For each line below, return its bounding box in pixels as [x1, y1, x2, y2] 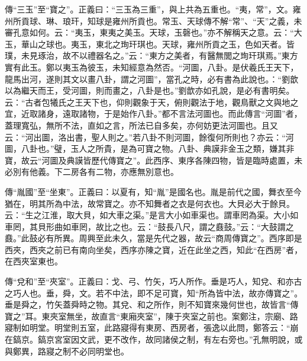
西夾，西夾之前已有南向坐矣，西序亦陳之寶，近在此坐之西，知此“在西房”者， [5, 243, 303, 255]
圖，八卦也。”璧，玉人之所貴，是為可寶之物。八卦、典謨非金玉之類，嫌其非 [5, 142, 295, 155]
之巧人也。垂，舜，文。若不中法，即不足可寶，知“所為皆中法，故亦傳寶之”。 [5, 286, 303, 299]
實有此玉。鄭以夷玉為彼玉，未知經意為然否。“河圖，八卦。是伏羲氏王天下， [5, 60, 299, 73]
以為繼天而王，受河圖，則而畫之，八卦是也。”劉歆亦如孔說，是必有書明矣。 [5, 84, 295, 97]
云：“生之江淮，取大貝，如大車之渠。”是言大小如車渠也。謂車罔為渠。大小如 [5, 209, 299, 221]
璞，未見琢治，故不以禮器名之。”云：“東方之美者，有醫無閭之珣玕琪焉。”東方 [5, 49, 298, 62]
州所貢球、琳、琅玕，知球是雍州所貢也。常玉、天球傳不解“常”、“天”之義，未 [5, 14, 302, 27]
